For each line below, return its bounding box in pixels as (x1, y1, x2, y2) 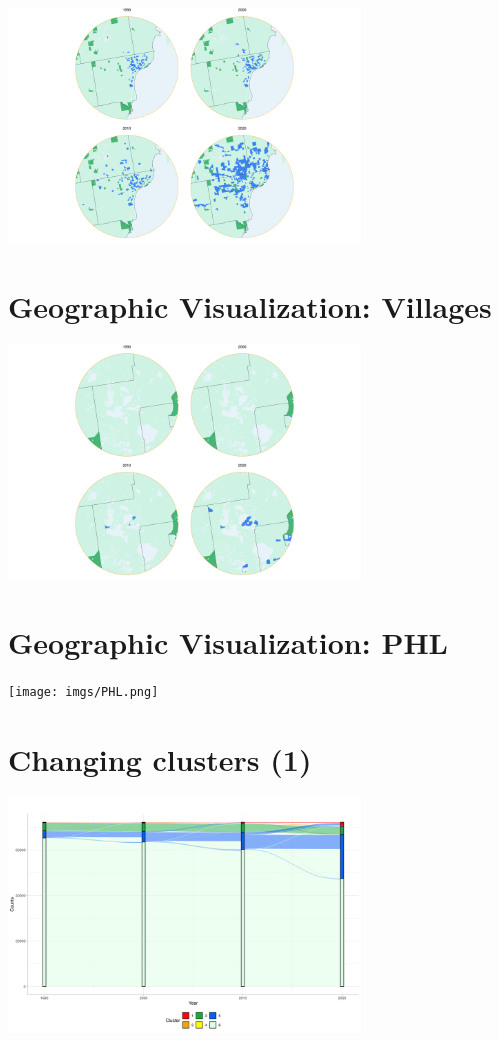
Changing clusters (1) (8, 739, 312, 780)
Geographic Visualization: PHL (8, 622, 448, 663)
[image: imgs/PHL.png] (8, 685, 159, 700)
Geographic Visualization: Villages (8, 285, 492, 326)
